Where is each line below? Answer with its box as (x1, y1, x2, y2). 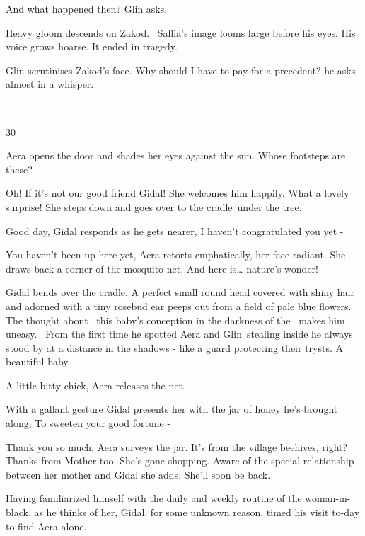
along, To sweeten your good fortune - (6, 416, 171, 430)
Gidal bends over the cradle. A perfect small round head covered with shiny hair (6, 285, 354, 300)
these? (6, 161, 33, 176)
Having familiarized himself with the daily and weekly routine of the (6, 491, 302, 506)
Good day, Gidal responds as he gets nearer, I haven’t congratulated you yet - (6, 223, 344, 238)
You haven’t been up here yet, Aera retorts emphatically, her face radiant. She (6, 247, 346, 262)
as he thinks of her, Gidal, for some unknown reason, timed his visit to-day (34, 505, 360, 520)
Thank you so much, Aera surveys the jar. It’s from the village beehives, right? (6, 439, 348, 454)
